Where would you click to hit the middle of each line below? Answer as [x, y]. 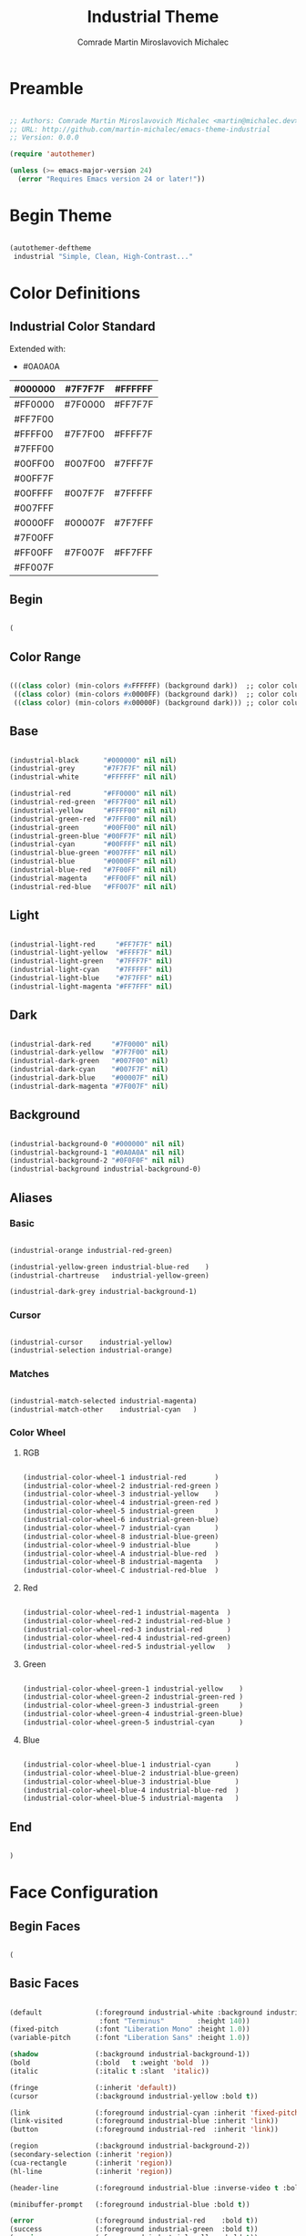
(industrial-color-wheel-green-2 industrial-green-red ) [133, 1697]
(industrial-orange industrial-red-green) [91, 1250]
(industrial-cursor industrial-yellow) [91, 1342]
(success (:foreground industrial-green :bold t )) [134, 2230]
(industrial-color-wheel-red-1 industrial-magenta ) [127, 1613]
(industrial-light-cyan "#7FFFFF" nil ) [91, 970]
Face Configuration [84, 1893]
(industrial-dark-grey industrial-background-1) [103, 1292]
